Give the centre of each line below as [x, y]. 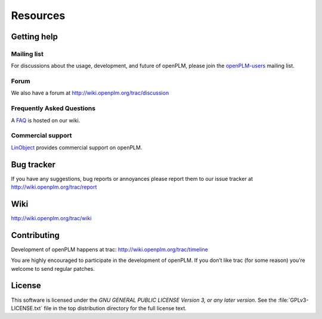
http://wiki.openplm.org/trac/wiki [51, 218]
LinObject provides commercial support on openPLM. [77, 147]
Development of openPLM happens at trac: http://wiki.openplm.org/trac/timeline [109, 249]
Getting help [34, 37]
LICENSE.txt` [27, 308]
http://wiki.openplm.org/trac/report [54, 187]
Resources [38, 15]
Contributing [35, 235]
